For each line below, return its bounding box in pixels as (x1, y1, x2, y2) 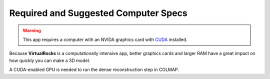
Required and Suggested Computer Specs (9, 7, 187, 18)
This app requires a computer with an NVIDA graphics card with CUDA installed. (22, 36, 187, 42)
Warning (22, 27, 41, 33)
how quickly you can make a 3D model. (9, 57, 90, 63)
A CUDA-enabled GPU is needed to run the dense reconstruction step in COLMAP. (9, 66, 179, 72)
